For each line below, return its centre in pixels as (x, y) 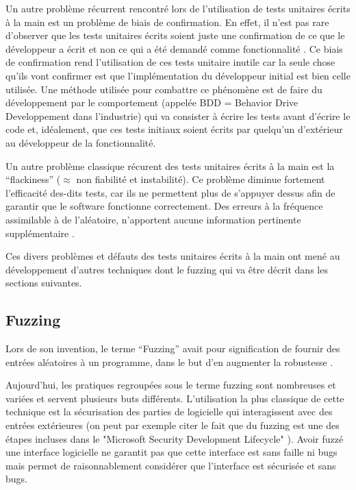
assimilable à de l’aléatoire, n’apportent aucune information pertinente (153, 219)
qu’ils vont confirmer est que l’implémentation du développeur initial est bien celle (178, 75)
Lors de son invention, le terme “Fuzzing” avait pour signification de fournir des (173, 348)
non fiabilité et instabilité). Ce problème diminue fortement (201, 179)
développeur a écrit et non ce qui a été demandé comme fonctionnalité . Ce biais (174, 48)
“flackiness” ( (33, 179)
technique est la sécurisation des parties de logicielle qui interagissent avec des (169, 412)
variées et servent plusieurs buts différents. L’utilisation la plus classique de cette (175, 398)
